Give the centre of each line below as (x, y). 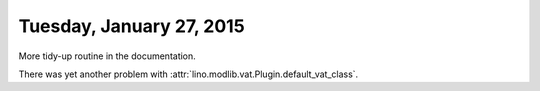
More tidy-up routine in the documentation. (107, 56)
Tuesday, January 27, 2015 (131, 26)
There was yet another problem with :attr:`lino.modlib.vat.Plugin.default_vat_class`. (188, 74)
